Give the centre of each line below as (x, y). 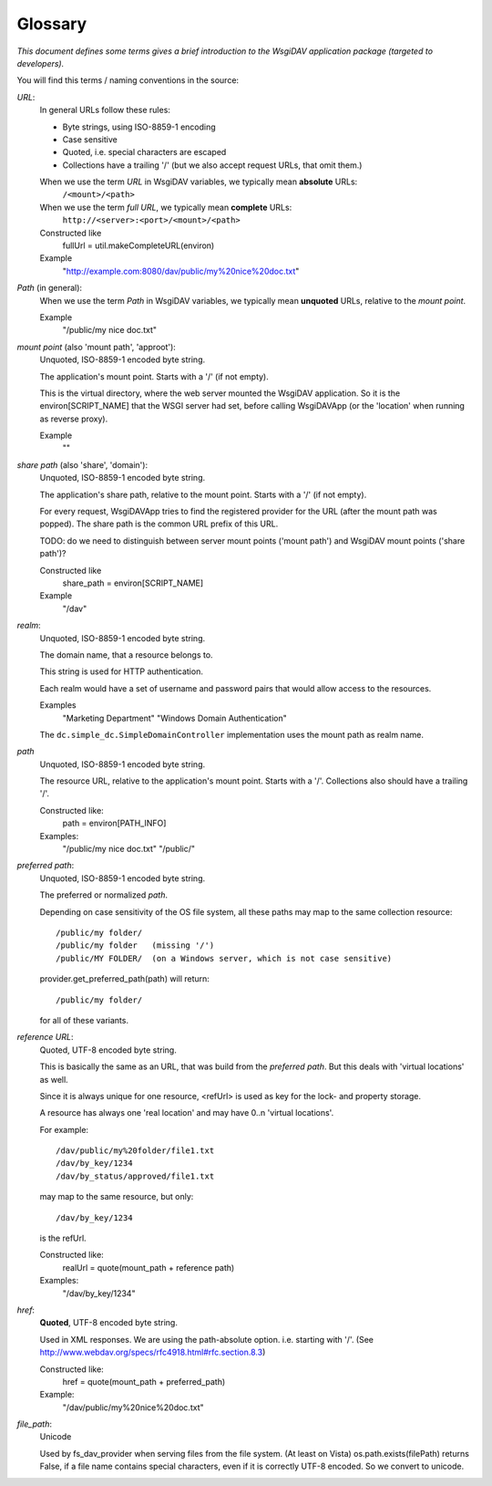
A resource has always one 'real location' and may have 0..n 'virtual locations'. (187, 1113)
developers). (41, 63)
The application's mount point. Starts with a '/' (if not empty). (154, 376)
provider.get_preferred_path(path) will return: (124, 979)
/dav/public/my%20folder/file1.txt (135, 1151)
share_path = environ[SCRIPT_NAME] (133, 583)
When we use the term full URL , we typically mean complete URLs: (166, 207)
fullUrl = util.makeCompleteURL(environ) (138, 245)
